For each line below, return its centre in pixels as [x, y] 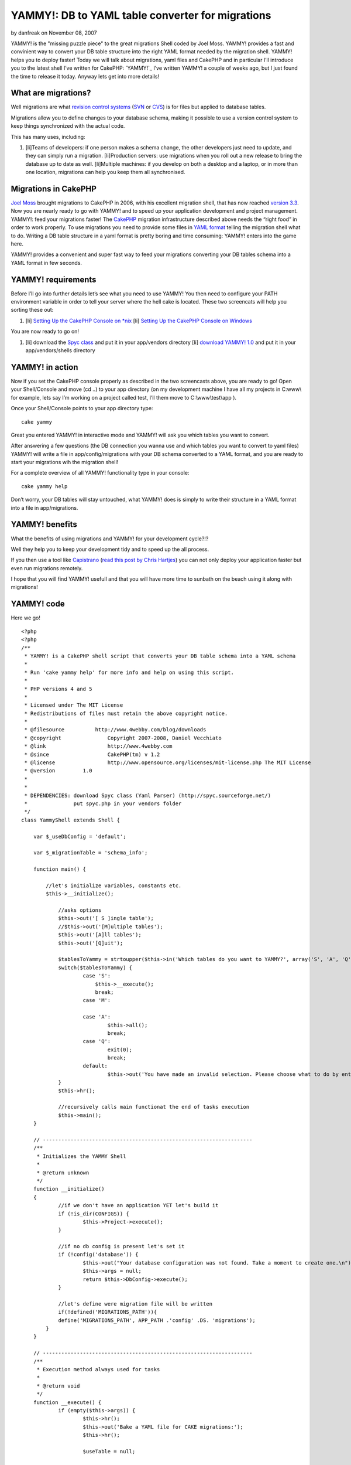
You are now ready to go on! [45, 332]
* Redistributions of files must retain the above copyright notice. [126, 713]
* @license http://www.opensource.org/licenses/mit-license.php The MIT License [168, 763]
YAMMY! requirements [54, 279]
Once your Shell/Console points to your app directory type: [82, 408]
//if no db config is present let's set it [121, 1246]
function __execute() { [67, 1402]
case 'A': [97, 1017]
